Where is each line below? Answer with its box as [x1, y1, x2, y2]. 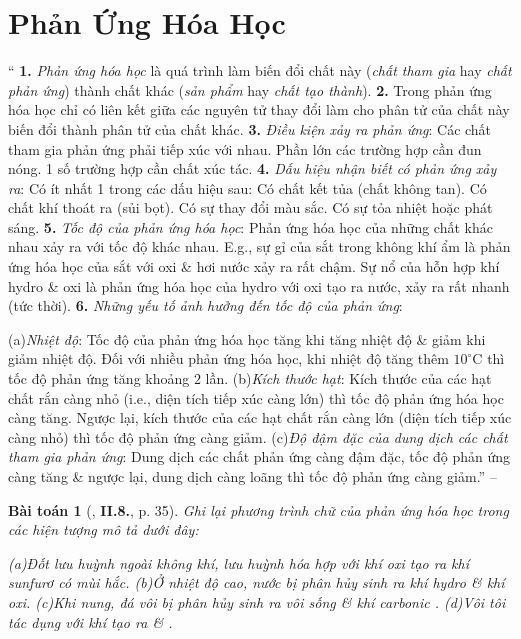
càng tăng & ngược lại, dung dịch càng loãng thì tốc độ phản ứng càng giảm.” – [8, 466, 497, 486]
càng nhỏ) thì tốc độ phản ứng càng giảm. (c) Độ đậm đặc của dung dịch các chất [8, 426, 508, 447]
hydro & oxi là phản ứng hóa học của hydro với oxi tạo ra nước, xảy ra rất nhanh [8, 275, 510, 296]
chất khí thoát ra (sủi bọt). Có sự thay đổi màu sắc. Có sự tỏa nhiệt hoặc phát [8, 197, 493, 218]
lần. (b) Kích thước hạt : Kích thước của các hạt [205, 368, 492, 389]
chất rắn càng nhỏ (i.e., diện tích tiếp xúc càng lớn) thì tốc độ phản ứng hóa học [8, 387, 504, 408]
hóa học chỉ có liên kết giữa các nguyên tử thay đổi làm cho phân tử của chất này [8, 99, 510, 120]
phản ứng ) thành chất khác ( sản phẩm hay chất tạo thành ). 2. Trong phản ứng [8, 79, 492, 100]
